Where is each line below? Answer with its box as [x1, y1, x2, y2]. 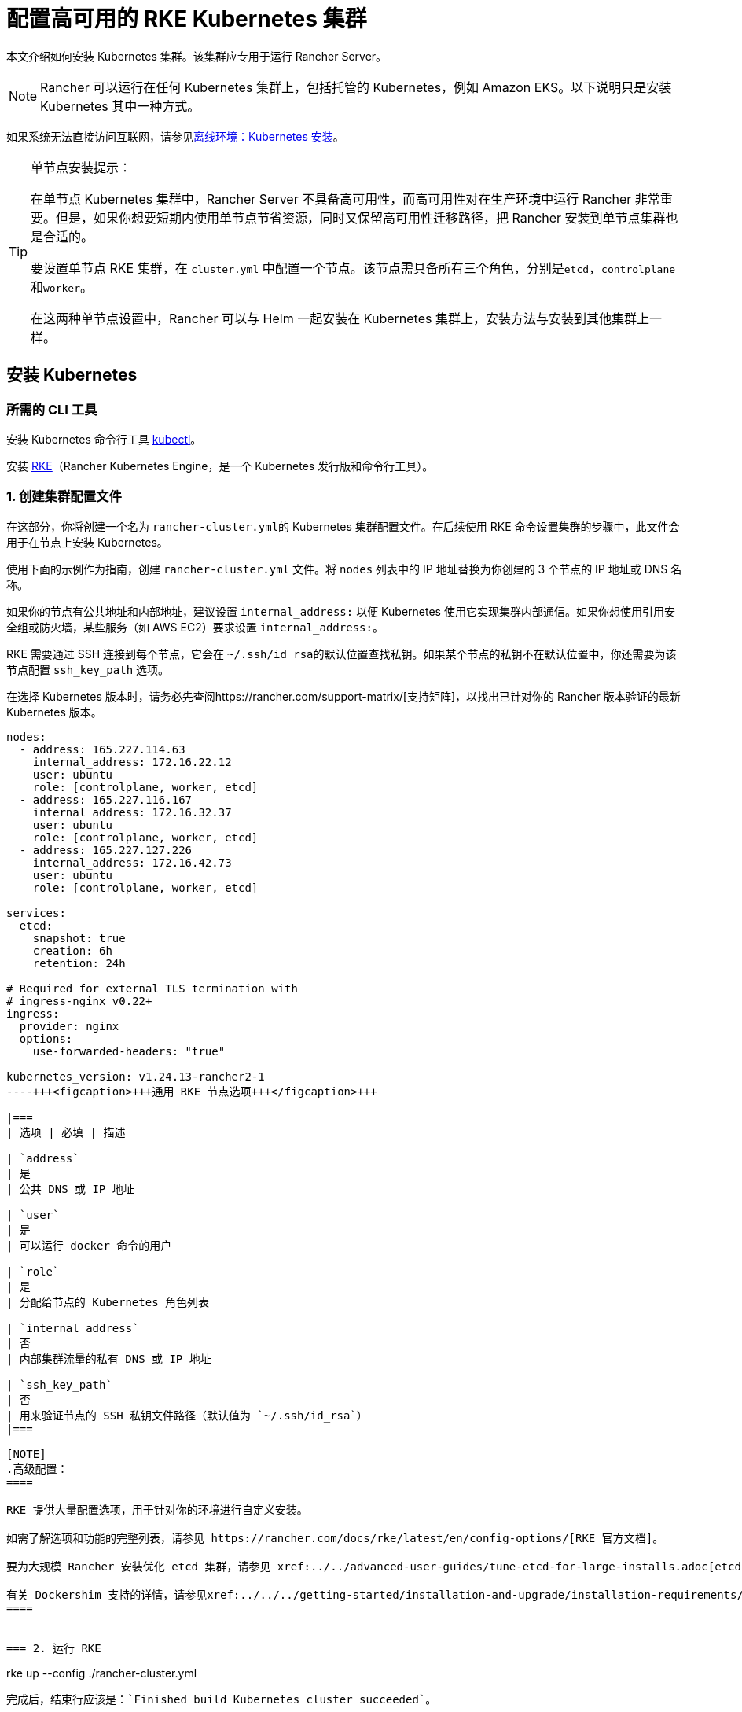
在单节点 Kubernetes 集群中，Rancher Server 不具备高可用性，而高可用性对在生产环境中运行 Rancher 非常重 [31, 190, 673, 207]
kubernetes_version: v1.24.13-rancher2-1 [6, 1070, 265, 1083]
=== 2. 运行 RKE [6, 1641, 101, 1655]
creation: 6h [32, 944, 112, 957]
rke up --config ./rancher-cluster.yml [6, 1666, 197, 1680]
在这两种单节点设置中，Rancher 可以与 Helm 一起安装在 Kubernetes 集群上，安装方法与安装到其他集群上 [31, 310, 649, 326]
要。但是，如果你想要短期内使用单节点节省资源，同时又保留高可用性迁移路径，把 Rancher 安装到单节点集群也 [31, 209, 678, 226]
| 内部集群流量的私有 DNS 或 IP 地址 [6, 1352, 211, 1365]
